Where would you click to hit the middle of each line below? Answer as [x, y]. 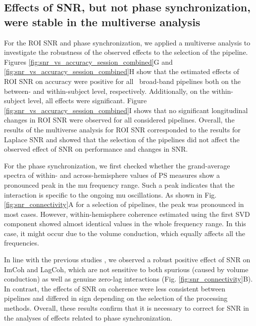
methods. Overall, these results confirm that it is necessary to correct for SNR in [127, 308]
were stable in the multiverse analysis [102, 21]
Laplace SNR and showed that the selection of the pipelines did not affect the [122, 139]
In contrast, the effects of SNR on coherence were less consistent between [115, 288]
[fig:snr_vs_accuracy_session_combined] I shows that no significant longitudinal [126, 110]
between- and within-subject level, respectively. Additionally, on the [107, 91]
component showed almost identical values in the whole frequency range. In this [125, 224]
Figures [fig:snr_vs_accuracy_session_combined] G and [88, 61]
